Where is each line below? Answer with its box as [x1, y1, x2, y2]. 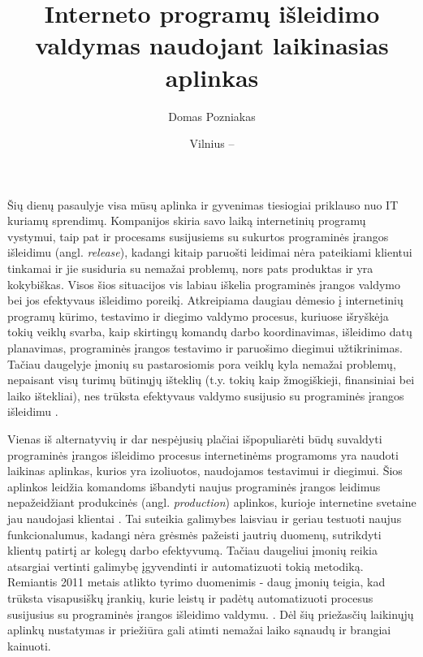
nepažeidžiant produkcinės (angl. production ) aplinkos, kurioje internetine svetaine [7, 494, 417, 511]
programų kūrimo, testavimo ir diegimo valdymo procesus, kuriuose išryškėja [7, 307, 389, 324]
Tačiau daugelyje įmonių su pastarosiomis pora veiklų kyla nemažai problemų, [7, 355, 396, 372]
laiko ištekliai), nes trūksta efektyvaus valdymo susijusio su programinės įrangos [7, 387, 404, 404]
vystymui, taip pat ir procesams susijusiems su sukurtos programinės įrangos [7, 227, 389, 244]
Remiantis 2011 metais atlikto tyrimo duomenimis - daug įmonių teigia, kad [7, 573, 386, 590]
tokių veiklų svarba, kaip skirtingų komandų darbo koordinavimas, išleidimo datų [7, 323, 412, 340]
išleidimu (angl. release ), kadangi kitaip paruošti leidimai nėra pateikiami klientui [7, 244, 412, 261]
